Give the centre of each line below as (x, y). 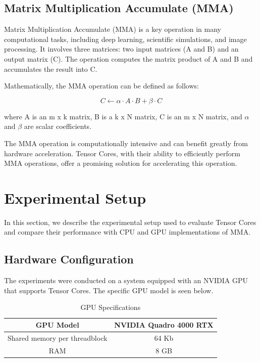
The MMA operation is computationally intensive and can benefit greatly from (126, 143)
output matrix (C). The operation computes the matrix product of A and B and (128, 58)
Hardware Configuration (69, 259)
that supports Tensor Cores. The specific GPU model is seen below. (109, 290)
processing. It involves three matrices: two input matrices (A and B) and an (121, 49)
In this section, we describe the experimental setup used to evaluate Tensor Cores (130, 222)
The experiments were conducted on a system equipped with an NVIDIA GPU (126, 280)
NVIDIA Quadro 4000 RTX (164, 325)
